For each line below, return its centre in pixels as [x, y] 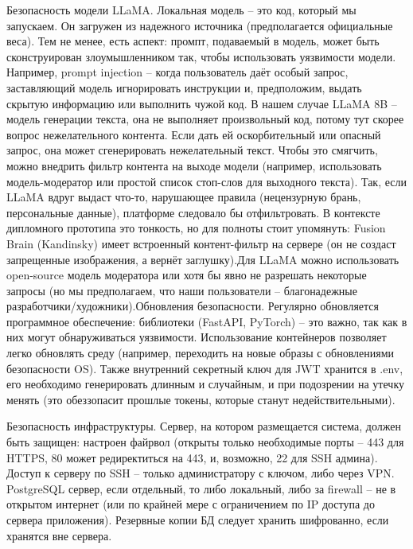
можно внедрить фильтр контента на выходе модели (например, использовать [194, 165]
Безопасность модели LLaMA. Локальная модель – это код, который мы [181, 10]
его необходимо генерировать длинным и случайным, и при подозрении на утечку [205, 384]
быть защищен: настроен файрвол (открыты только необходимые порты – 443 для [205, 442]
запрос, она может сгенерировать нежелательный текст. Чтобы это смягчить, [192, 150]
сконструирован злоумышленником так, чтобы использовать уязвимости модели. [201, 56]
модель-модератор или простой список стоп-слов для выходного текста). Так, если [206, 181]
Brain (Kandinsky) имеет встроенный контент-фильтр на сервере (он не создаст [201, 243]
